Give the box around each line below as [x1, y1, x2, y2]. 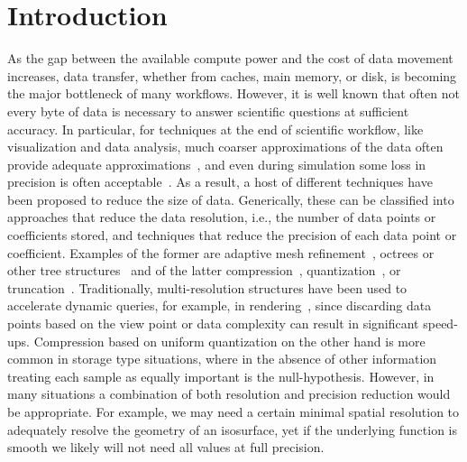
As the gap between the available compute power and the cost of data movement [7, 49, 453, 68]
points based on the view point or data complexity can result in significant [7, 314, 419, 333]
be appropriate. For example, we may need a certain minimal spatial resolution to [7, 402, 460, 420]
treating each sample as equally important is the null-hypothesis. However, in [7, 366, 435, 385]
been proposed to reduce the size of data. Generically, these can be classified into [7, 189, 454, 208]
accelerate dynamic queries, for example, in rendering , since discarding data [7, 296, 432, 315]
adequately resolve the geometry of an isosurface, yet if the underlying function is [7, 420, 458, 439]
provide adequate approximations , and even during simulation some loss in [7, 154, 426, 173]
